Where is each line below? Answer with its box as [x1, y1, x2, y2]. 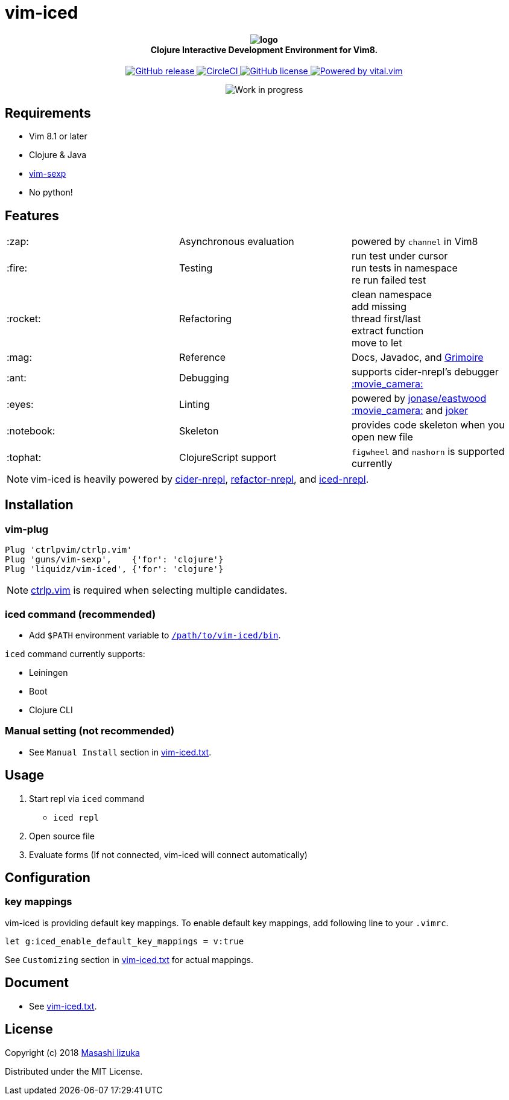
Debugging [179, 372, 229, 384]
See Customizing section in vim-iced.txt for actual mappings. [5, 954, 254, 965]
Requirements [5, 105, 91, 121]
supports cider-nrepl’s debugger [351, 366, 499, 378]
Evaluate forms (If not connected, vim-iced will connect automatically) [29, 849, 308, 860]
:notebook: [7, 425, 55, 437]
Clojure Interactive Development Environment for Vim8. [150, 44, 378, 55]
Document [5, 975, 69, 991]
